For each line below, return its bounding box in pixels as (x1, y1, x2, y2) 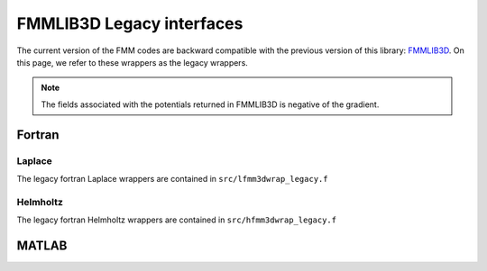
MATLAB (16, 238, 68, 253)
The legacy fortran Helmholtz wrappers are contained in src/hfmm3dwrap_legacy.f (16, 214, 337, 225)
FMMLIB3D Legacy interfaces (16, 14, 243, 33)
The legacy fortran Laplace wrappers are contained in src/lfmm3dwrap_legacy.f (16, 173, 328, 184)
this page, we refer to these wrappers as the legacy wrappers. (16, 57, 248, 68)
